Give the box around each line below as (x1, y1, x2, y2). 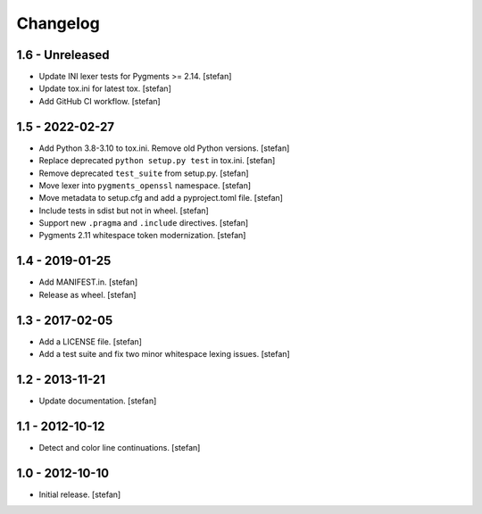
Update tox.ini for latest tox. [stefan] (38, 83, 171, 94)
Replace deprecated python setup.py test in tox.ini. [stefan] (38, 155, 276, 166)
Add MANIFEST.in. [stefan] (38, 277, 138, 287)
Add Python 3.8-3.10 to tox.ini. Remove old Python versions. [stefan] (38, 143, 290, 153)
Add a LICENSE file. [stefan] (38, 336, 143, 347)
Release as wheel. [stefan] (38, 289, 137, 300)
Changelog (16, 13, 100, 33)
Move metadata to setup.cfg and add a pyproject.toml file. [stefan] (38, 193, 283, 203)
